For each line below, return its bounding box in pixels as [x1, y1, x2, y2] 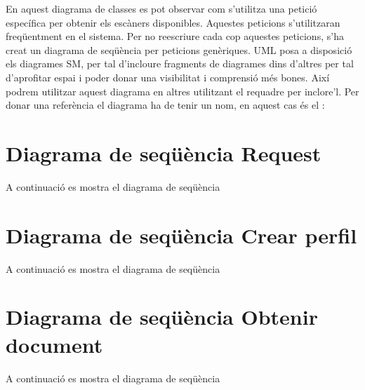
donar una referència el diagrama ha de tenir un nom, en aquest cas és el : [6, 97, 325, 112]
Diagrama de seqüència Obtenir [6, 302, 318, 331]
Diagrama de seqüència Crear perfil [6, 220, 357, 249]
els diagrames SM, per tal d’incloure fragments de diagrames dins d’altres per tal [6, 56, 354, 71]
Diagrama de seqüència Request [6, 138, 321, 167]
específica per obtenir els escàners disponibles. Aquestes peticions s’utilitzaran [6, 15, 340, 29]
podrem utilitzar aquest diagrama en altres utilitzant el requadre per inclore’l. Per [6, 83, 359, 98]
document [6, 330, 103, 358]
